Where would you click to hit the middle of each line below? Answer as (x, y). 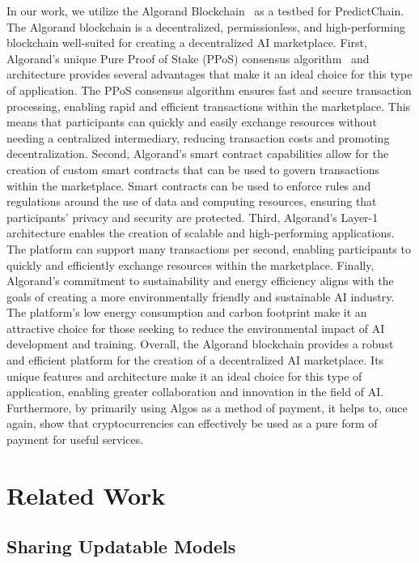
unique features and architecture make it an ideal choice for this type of (184, 375)
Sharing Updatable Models (121, 546)
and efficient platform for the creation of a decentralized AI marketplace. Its (195, 360)
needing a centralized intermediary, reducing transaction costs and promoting (198, 137)
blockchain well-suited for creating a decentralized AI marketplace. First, (187, 43)
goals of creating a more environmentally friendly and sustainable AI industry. (201, 296)
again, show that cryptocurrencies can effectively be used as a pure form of (192, 423)
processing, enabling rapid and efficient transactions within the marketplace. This (209, 106)
